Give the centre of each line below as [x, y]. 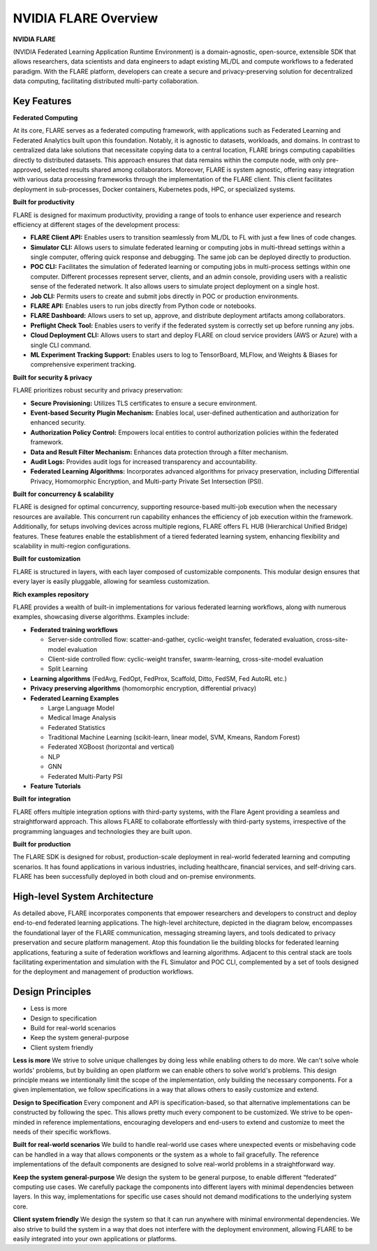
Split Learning [68, 669]
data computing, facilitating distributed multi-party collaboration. [106, 81]
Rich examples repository [51, 594]
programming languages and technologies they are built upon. [102, 831]
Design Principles [52, 992]
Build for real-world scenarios [73, 1028]
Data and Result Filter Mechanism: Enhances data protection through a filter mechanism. [160, 452]
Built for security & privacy [52, 377]
